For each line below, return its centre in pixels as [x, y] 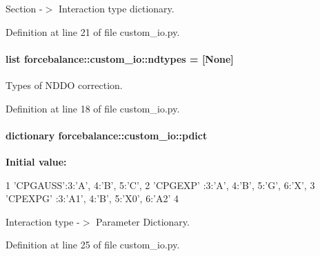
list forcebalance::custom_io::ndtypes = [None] [120, 58]
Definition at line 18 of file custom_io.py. [93, 108]
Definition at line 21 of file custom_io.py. [93, 31]
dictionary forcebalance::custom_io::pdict [107, 135]
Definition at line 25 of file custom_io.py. [93, 245]
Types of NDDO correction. [64, 85]
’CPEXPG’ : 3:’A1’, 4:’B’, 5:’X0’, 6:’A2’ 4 [92, 198]
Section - [24, 8]
